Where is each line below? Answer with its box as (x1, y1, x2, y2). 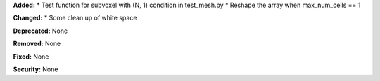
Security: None (13, 65, 58, 73)
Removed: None (13, 39, 61, 48)
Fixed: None (13, 52, 49, 61)
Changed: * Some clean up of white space (13, 14, 137, 22)
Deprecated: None (13, 27, 68, 35)
